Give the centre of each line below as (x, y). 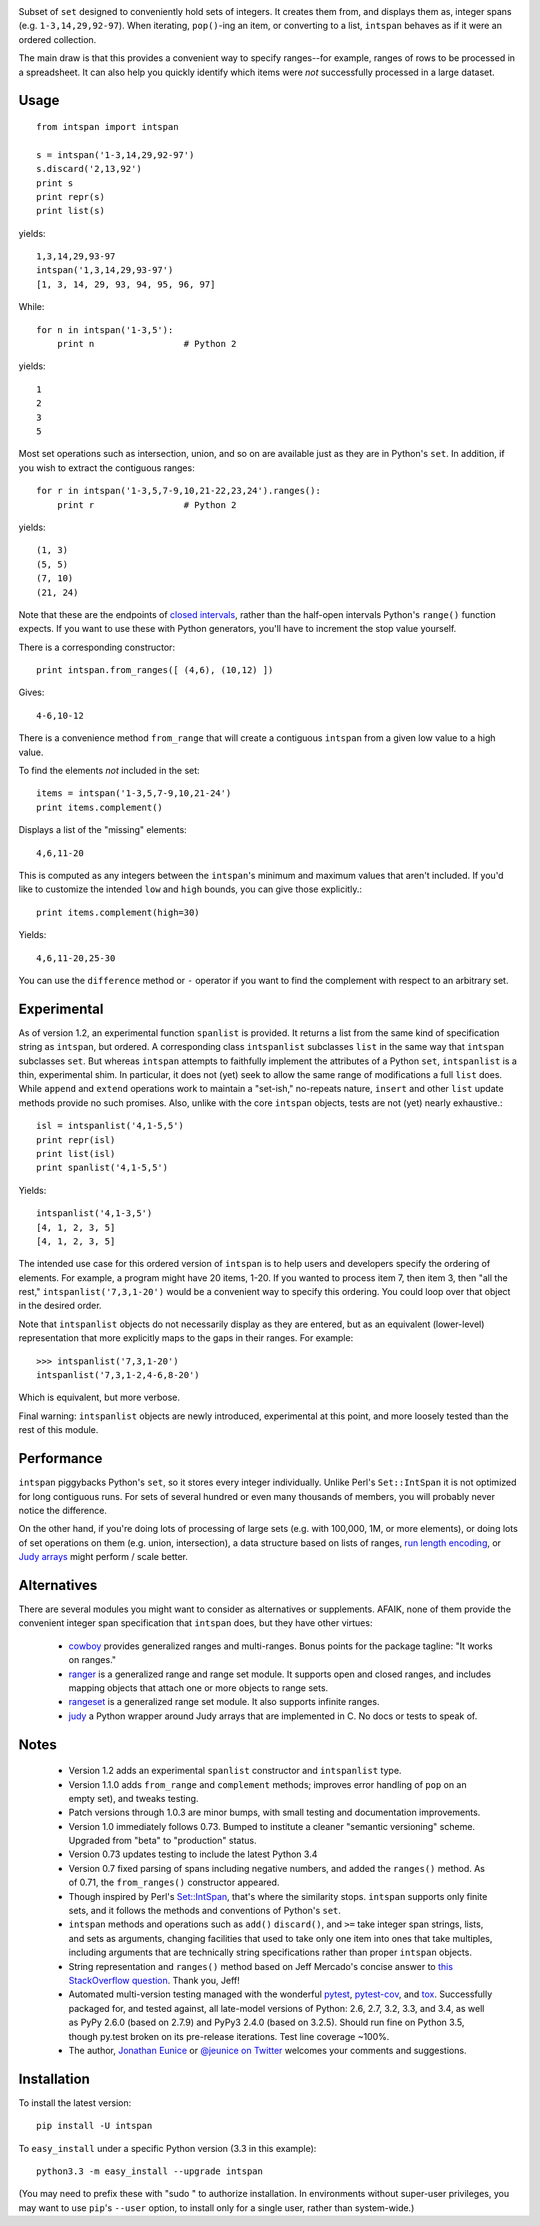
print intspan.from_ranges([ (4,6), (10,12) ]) (155, 670)
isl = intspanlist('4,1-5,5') (110, 1126)
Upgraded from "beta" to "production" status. (162, 1841)
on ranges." (92, 1660)
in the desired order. (60, 1306)
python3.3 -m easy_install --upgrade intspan (150, 2171)
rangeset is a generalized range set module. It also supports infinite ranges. (224, 1702)
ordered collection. (57, 39)
